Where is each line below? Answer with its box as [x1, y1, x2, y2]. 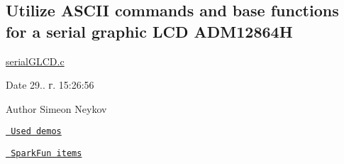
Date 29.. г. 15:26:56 [6, 77, 94, 92]
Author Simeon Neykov [6, 101, 107, 116]
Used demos [11, 126, 62, 137]
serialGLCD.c [6, 53, 65, 68]
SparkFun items [11, 148, 82, 159]
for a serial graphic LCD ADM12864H [6, 20, 293, 42]
